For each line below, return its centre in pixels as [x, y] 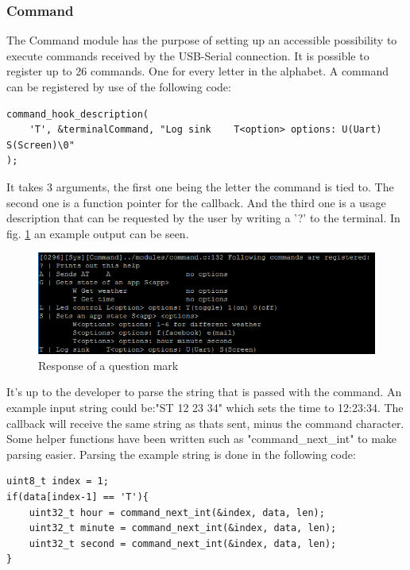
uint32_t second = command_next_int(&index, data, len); [183, 543]
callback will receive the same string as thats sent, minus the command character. [205, 423]
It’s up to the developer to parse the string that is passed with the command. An [204, 392]
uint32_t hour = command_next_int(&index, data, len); [177, 512]
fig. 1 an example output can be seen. [98, 233]
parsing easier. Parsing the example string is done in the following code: [181, 454]
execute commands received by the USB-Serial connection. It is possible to [188, 55]
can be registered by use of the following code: [119, 87]
